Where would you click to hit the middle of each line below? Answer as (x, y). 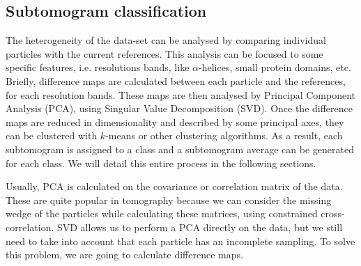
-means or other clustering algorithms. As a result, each (224, 135)
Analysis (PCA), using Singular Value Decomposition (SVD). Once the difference (179, 108)
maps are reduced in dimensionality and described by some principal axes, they (175, 122)
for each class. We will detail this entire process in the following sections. (161, 163)
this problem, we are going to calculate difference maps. (124, 255)
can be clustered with (52, 135)
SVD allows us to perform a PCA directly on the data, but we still (200, 227)
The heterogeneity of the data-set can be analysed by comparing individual (166, 40)
